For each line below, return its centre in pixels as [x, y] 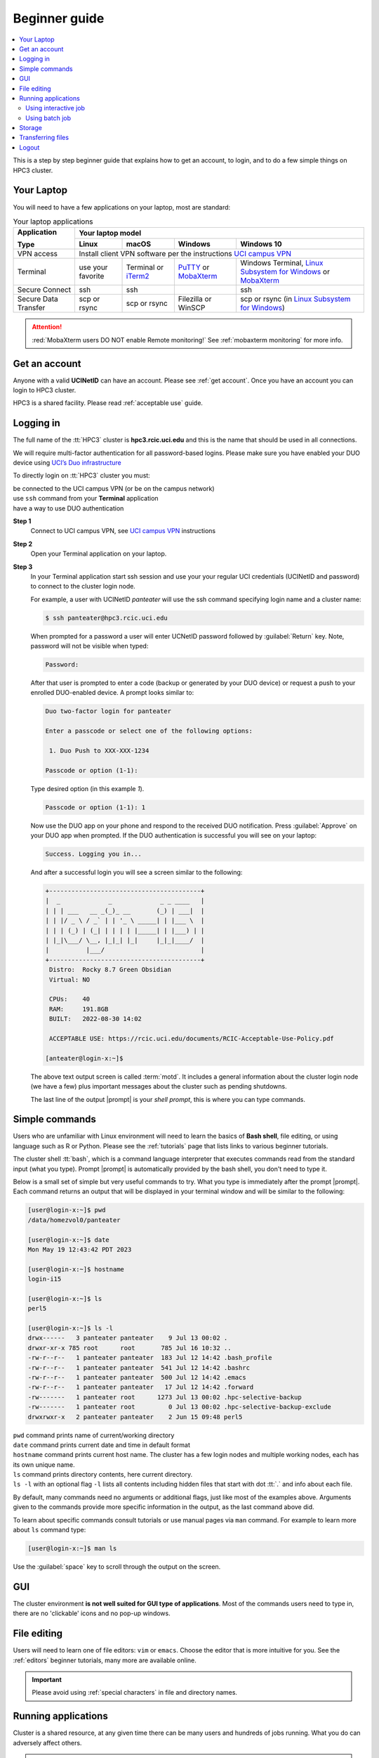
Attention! [47, 327]
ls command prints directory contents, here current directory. [103, 1475]
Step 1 [22, 521]
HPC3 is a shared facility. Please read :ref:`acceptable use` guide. [108, 403]
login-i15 [45, 1279]
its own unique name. [44, 1464]
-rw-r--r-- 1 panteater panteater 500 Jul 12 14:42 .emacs [137, 1377]
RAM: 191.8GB [79, 1009]
